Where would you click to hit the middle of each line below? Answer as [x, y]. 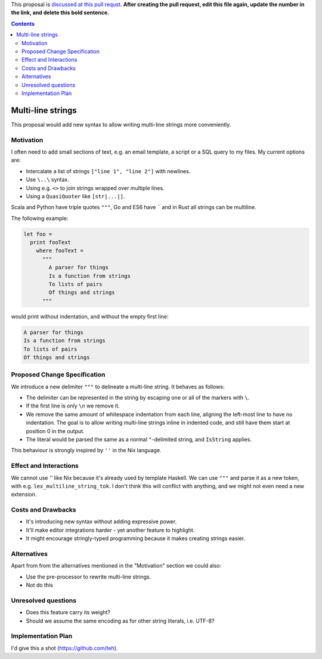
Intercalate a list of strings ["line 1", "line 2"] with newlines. [108, 171]
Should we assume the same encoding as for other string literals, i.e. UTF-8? [120, 621]
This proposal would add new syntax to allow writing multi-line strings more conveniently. [121, 124]
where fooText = [60, 251]
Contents [23, 23]
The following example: [40, 218]
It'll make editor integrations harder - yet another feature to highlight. [110, 530]
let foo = [38, 234]
